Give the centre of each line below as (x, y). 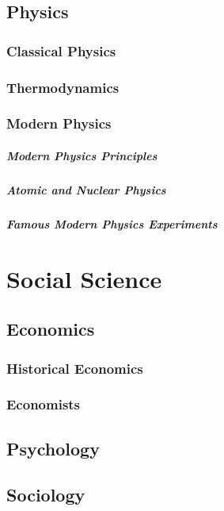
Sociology (46, 495)
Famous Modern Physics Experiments (112, 223)
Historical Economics (75, 368)
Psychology (53, 448)
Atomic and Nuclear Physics (86, 189)
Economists (44, 404)
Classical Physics (61, 50)
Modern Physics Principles (82, 155)
